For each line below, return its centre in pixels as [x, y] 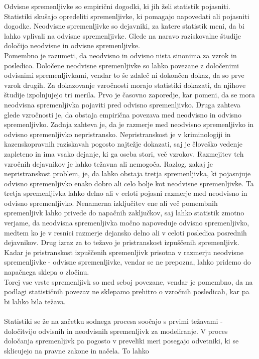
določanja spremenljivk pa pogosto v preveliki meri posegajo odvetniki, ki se [121, 341]
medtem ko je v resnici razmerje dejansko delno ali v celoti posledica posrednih [125, 232]
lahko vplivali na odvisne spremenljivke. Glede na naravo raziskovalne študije [122, 35]
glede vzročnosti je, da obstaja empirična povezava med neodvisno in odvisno [123, 114]
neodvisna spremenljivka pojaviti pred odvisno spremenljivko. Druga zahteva [122, 104]
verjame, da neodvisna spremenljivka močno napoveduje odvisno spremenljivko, [127, 223]
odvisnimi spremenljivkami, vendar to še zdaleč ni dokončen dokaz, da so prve [124, 75]
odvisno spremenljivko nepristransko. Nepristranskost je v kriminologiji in [117, 134]
